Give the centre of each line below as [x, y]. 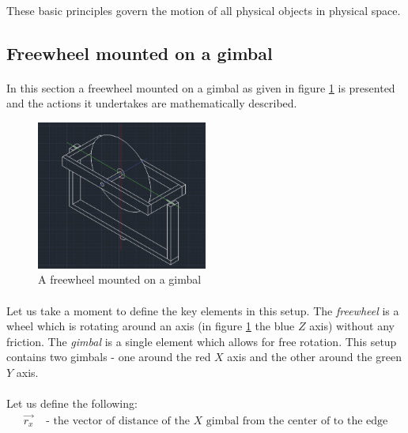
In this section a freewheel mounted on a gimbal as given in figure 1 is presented [201, 87]
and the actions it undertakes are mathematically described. [152, 103]
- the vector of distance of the [118, 421]
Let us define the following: [72, 403]
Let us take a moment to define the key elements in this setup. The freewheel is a [203, 310]
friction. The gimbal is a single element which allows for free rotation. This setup [202, 341]
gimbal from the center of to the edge [297, 421]
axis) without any [352, 326]
